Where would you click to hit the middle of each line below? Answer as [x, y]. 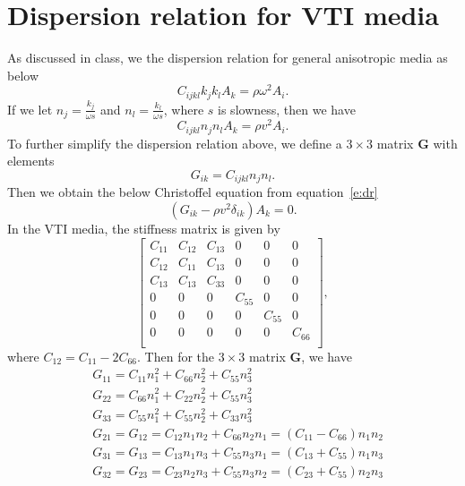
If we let [30, 109]
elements [31, 161]
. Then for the [176, 356]
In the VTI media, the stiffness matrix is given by [144, 229]
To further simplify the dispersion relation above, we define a [175, 143]
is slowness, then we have [287, 109]
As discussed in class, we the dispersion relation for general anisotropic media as [228, 58]
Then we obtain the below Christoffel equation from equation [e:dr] [193, 192]
